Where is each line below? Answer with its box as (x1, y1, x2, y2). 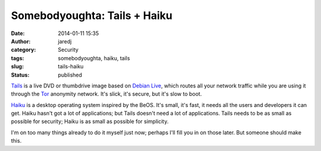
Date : (11, 30, 25, 37)
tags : (11, 54, 24, 62)
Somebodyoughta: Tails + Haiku (11, 9, 172, 22)
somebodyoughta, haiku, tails (58, 54, 130, 62)
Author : (11, 37, 31, 45)
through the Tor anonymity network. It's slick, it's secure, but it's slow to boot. (11, 90, 202, 97)
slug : (11, 63, 24, 70)
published (58, 71, 83, 78)
